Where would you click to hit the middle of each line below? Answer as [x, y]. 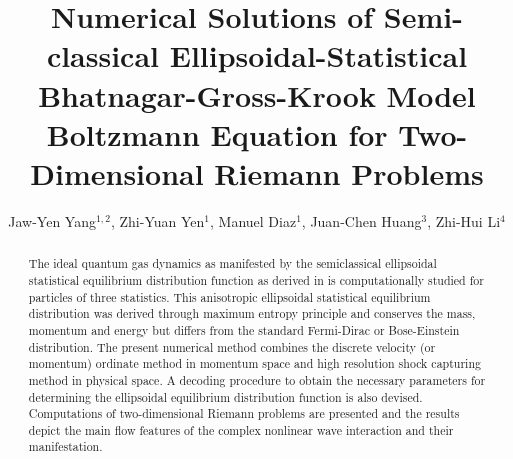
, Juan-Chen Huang [361, 220]
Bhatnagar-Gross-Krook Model [257, 94]
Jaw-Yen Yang [52, 220]
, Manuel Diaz [253, 220]
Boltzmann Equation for [217, 133]
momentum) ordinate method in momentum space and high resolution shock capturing [254, 363]
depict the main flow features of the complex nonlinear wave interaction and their [241, 429]
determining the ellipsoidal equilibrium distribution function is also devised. [225, 396]
